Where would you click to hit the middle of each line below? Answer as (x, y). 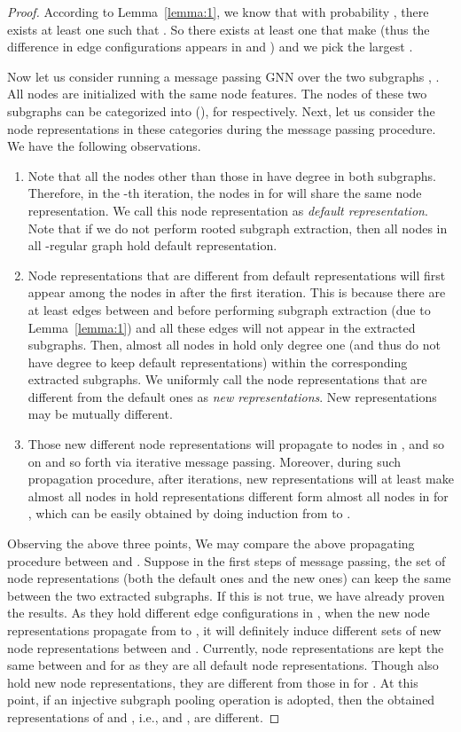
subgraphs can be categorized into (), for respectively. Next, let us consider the (221, 110)
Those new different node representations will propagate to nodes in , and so (236, 444)
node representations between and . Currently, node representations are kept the (226, 647)
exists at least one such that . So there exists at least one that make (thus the (219, 29)
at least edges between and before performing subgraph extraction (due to (229, 309)
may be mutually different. (100, 414)
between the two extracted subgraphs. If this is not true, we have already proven (226, 595)
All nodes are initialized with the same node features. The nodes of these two (217, 94)
